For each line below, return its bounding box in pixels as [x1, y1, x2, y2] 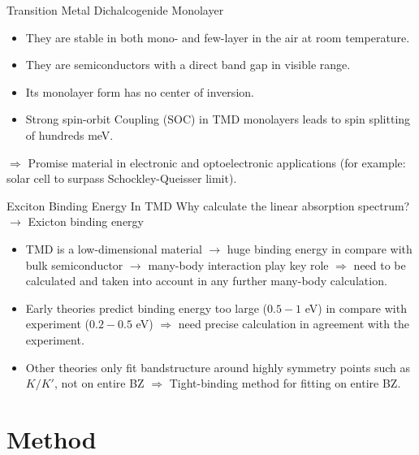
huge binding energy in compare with [227, 240, 413, 257]
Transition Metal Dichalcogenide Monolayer [6, 2, 224, 18]
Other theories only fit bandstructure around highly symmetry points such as [25, 358, 411, 375]
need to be [353, 256, 406, 273]
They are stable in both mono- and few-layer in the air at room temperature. [25, 28, 410, 45]
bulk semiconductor [25, 256, 123, 273]
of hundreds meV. [25, 126, 114, 143]
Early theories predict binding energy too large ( [25, 299, 268, 316]
